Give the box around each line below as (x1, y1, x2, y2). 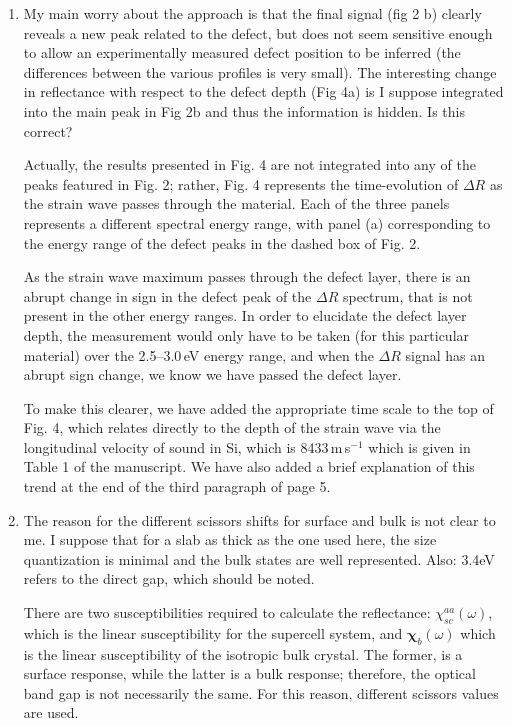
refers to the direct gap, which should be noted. (23, 568, 315, 589)
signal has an (405, 344, 486, 365)
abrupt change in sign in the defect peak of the (23, 285, 312, 306)
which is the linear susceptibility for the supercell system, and (23, 622, 403, 643)
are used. (23, 702, 79, 723)
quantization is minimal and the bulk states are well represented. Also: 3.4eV (23, 548, 495, 569)
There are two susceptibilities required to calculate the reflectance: (23, 602, 431, 623)
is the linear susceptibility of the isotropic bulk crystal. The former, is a (23, 643, 463, 664)
